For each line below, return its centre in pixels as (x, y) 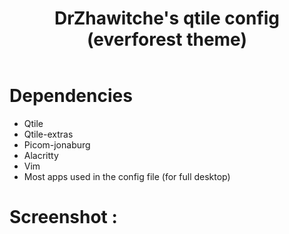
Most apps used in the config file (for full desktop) (127, 176)
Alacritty (41, 155)
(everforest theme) (167, 39)
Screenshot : (63, 217)
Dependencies (71, 96)
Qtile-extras (48, 134)
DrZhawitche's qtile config (167, 18)
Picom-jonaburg (57, 144)
